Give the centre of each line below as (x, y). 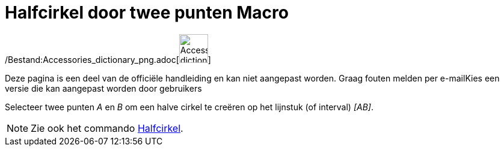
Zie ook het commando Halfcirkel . (107, 128)
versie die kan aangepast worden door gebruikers (103, 88)
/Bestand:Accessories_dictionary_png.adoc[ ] (108, 59)
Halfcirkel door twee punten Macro (147, 13)
